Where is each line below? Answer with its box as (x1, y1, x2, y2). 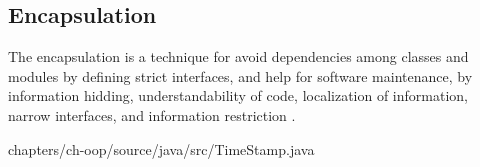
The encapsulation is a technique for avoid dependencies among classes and (8, 46, 469, 67)
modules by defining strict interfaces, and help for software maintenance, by (8, 65, 473, 86)
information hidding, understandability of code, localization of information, (8, 85, 468, 106)
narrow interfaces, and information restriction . (8, 104, 296, 125)
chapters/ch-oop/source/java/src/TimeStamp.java (8, 138, 315, 159)
